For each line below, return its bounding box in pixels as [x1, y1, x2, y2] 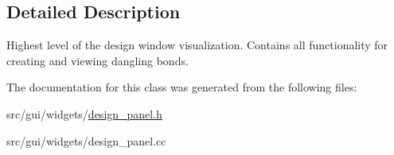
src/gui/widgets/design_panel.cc [6, 132, 166, 149]
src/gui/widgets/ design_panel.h [6, 105, 162, 122]
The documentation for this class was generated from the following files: [6, 79, 357, 95]
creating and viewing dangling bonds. [6, 52, 189, 68]
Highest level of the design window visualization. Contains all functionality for [6, 37, 388, 53]
